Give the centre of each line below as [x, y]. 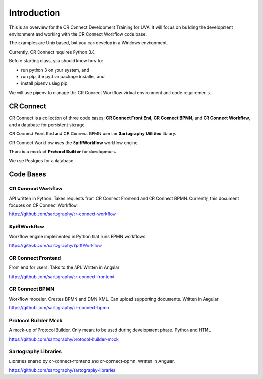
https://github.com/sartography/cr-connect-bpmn [59, 308]
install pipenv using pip [44, 83]
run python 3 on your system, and [55, 70]
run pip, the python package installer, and [63, 76]
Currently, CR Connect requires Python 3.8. [52, 52]
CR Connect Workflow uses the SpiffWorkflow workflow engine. [74, 142]
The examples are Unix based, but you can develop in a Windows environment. [88, 43]
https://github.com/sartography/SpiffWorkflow [56, 245]
